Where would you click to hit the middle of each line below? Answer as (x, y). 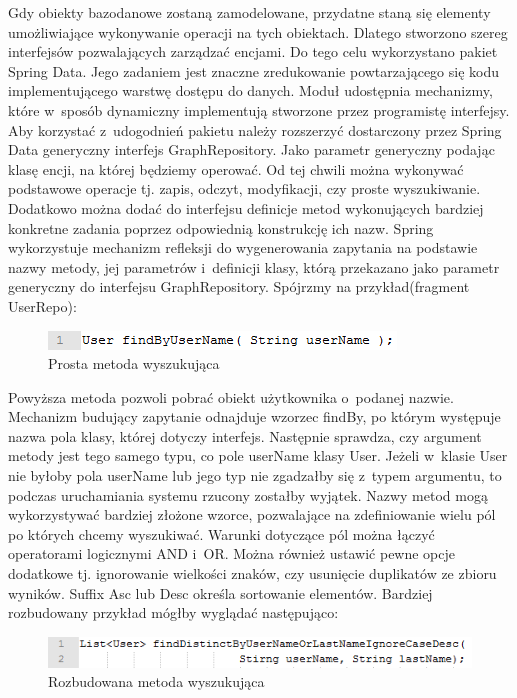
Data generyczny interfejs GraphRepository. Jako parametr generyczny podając (251, 149)
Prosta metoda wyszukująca (134, 363)
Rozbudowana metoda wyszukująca (156, 681)
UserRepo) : (42, 305)
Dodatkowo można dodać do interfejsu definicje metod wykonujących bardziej (246, 207)
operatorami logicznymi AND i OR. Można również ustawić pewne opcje (232, 553)
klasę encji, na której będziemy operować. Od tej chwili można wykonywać (236, 168)
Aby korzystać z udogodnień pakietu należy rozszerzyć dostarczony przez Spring (255, 129)
